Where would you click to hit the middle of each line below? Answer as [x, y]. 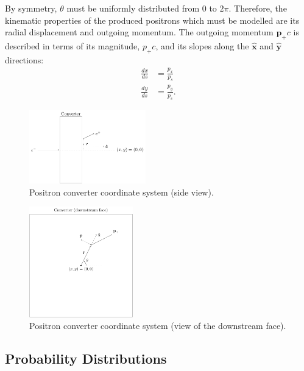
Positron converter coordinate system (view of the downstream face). [158, 326]
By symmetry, [31, 8]
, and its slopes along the [202, 45]
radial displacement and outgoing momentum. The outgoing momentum [139, 32]
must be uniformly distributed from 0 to [142, 8]
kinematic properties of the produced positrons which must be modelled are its [152, 20]
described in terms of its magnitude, [72, 45]
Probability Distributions [86, 359]
